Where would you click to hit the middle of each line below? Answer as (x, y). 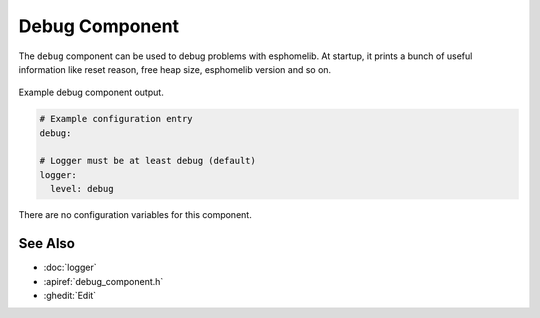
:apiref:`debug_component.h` (103, 281)
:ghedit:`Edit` (70, 295)
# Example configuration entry (116, 119)
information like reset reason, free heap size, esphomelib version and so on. (175, 69)
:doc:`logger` (70, 267)
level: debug (82, 189)
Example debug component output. (91, 92)
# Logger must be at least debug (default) (148, 161)
